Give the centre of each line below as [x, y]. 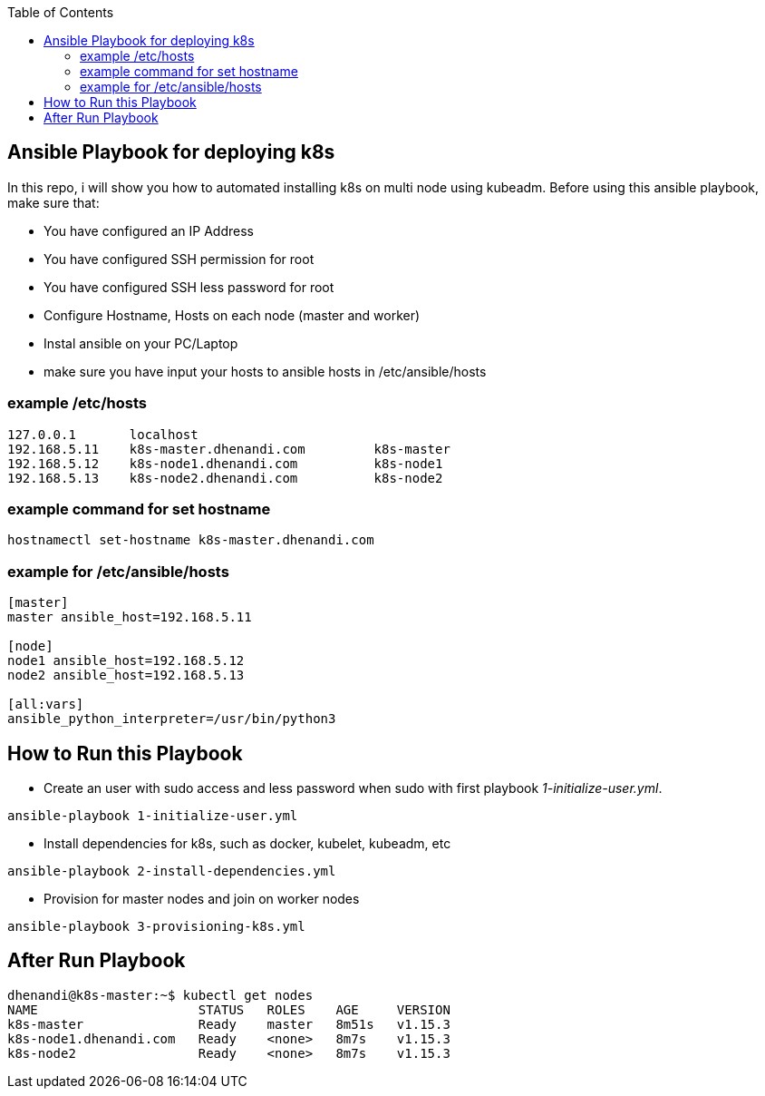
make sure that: [53, 202]
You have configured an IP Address [149, 230]
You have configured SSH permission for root [179, 259]
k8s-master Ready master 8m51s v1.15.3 [229, 1024]
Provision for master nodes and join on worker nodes [202, 898]
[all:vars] [46, 705]
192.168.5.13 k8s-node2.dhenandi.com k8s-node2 [225, 478]
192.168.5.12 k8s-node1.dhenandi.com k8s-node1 [225, 463]
